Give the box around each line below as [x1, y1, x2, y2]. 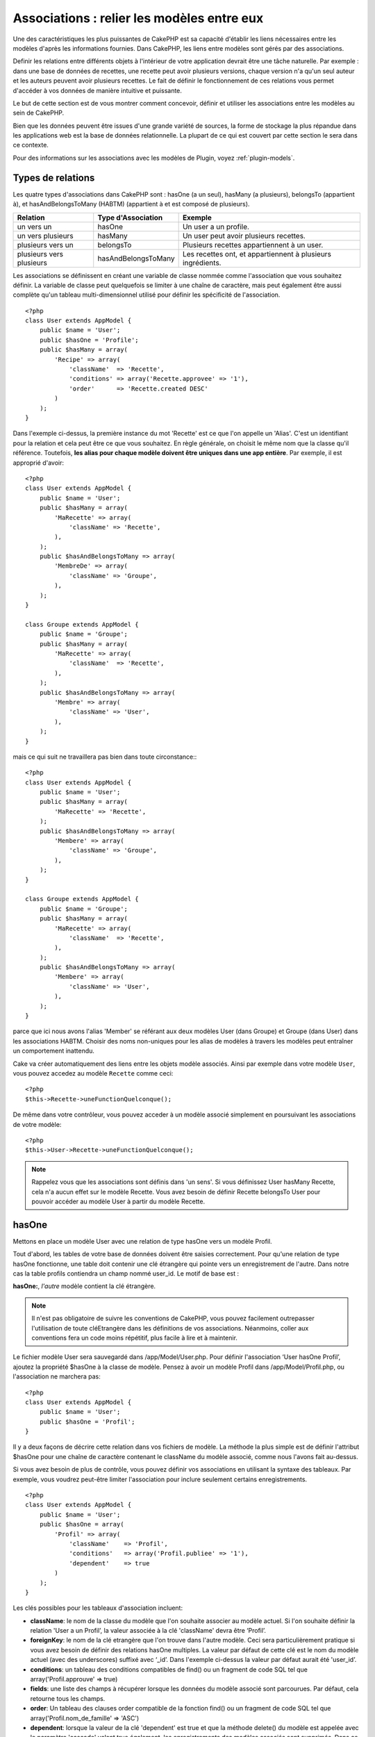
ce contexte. [12, 141, 49, 149]
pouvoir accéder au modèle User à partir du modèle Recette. [31, 1197, 205, 1205]
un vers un [17, 222, 52, 231]
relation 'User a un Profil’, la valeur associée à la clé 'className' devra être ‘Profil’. [30, 1627, 267, 1635]
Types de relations [12, 172, 95, 183]
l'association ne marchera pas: [12, 1372, 101, 1381]
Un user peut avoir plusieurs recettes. [182, 231, 306, 240]
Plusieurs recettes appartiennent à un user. [182, 240, 324, 249]
